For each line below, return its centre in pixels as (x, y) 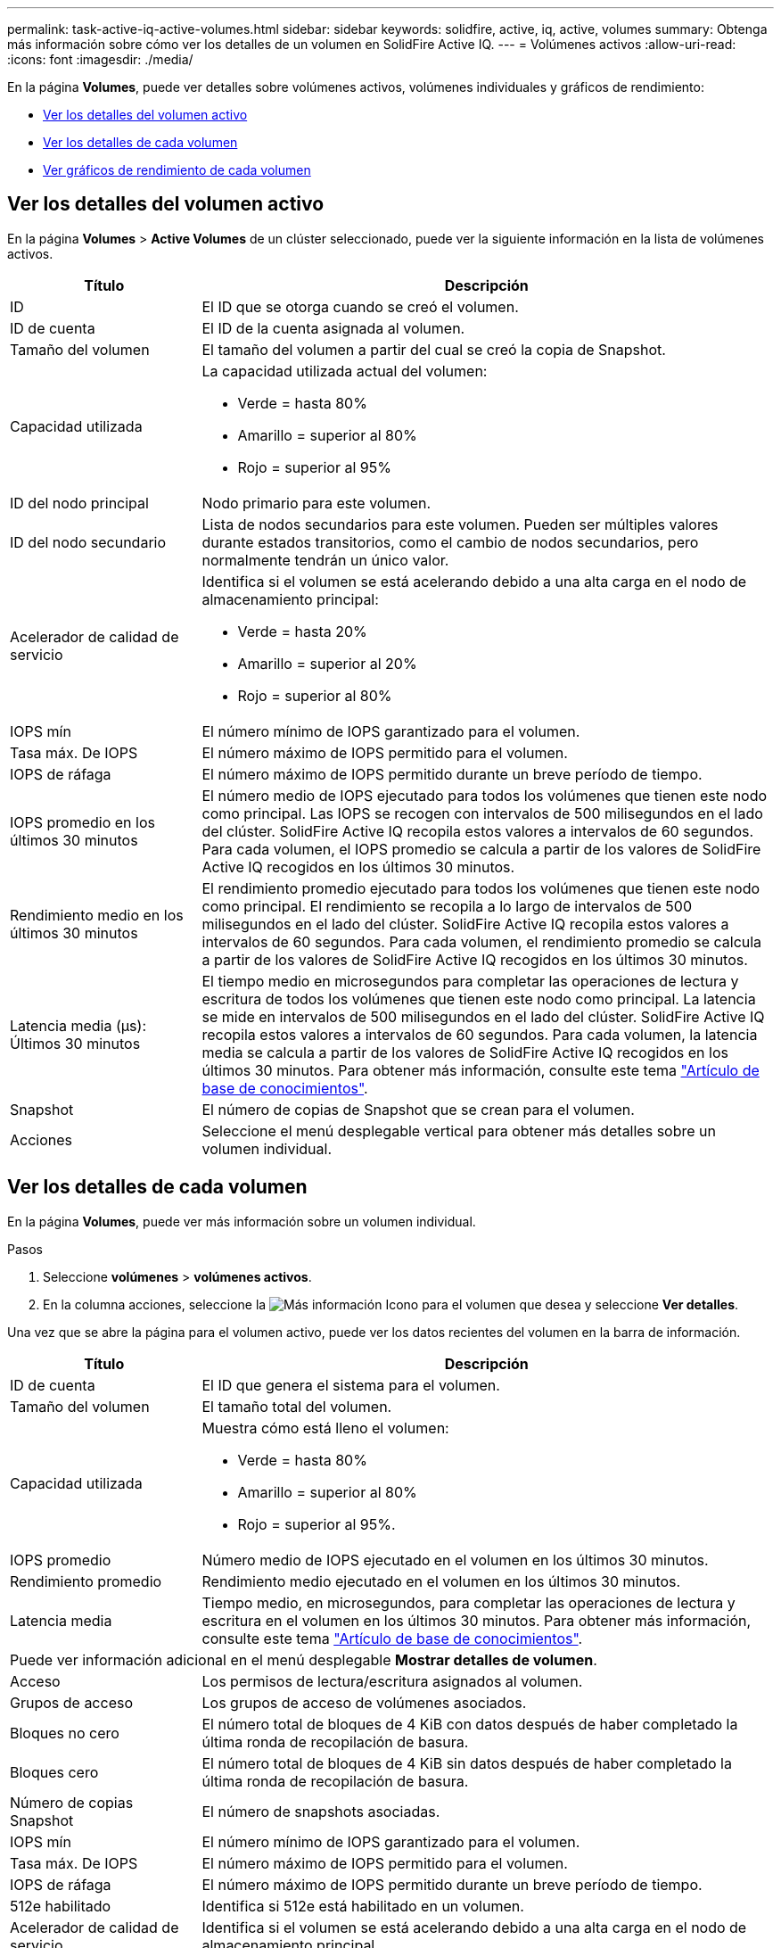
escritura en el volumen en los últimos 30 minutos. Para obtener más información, (477, 1620)
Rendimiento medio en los (97, 915)
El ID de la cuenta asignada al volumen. (333, 328)
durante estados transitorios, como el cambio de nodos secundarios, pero (450, 542)
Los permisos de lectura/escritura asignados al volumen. (392, 1681)
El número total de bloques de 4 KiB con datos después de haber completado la (470, 1724)
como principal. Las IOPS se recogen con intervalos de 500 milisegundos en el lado (482, 813)
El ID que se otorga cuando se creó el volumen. (360, 306)
